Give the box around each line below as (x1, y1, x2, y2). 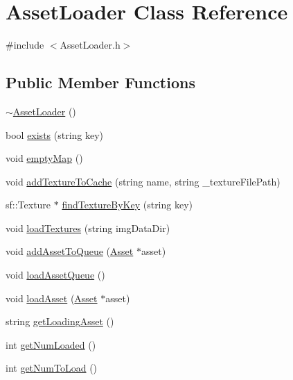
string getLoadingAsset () (6, 314, 114, 329)
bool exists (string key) (6, 127, 104, 142)
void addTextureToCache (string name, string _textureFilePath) (6, 174, 281, 188)
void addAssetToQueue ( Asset (6, 244, 134, 258)
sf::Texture (6, 197, 51, 212)
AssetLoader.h (60, 38, 121, 52)
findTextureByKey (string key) (62, 197, 193, 212)
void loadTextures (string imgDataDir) (6, 220, 170, 235)
